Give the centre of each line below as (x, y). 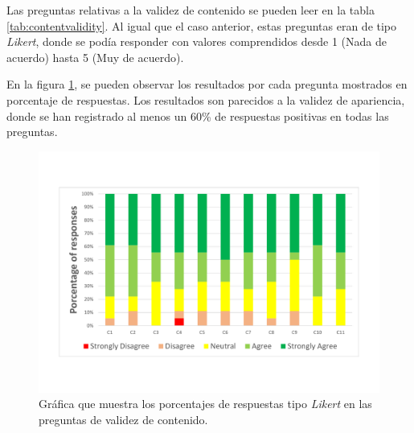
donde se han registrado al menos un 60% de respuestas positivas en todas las (198, 115)
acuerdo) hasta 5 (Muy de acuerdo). (95, 57)
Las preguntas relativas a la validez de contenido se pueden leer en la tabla (191, 10)
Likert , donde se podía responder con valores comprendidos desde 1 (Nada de (197, 41)
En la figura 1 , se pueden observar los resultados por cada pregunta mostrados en (207, 84)
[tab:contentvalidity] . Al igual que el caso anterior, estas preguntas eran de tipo (202, 25)
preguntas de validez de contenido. (123, 419)
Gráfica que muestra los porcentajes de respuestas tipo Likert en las (205, 404)
